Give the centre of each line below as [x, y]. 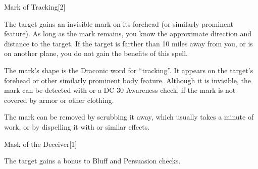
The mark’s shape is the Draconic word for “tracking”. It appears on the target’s [129, 70]
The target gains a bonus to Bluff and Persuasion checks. [92, 161]
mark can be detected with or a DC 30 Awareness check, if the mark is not [120, 90]
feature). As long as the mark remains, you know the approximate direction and [128, 34]
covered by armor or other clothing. [59, 100]
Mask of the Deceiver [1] [41, 144]
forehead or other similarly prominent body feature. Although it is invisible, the [127, 80]
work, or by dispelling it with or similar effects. [77, 126]
